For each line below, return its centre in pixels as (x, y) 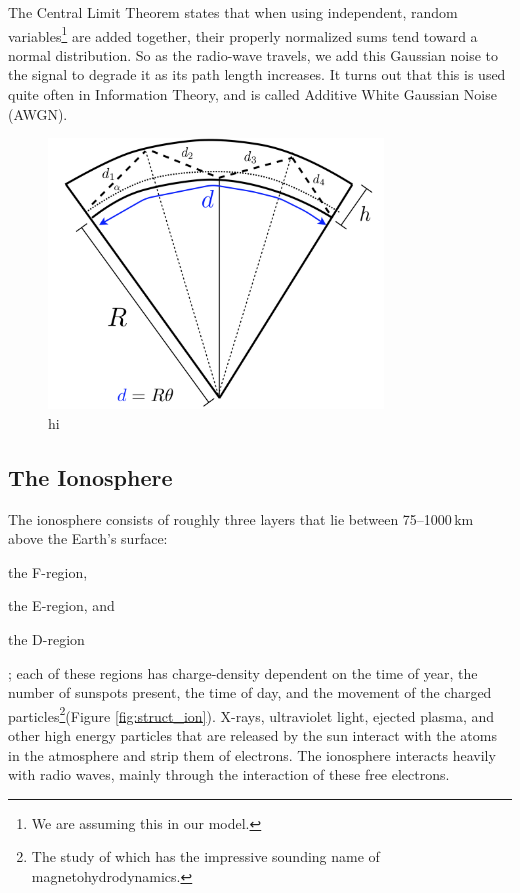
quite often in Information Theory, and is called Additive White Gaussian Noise (252, 94)
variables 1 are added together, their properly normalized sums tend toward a (243, 34)
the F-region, (48, 571)
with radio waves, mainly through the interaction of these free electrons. (229, 774)
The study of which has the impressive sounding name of (205, 856)
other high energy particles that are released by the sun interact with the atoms (252, 735)
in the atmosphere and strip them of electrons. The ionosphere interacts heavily (252, 754)
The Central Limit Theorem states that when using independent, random (233, 12)
